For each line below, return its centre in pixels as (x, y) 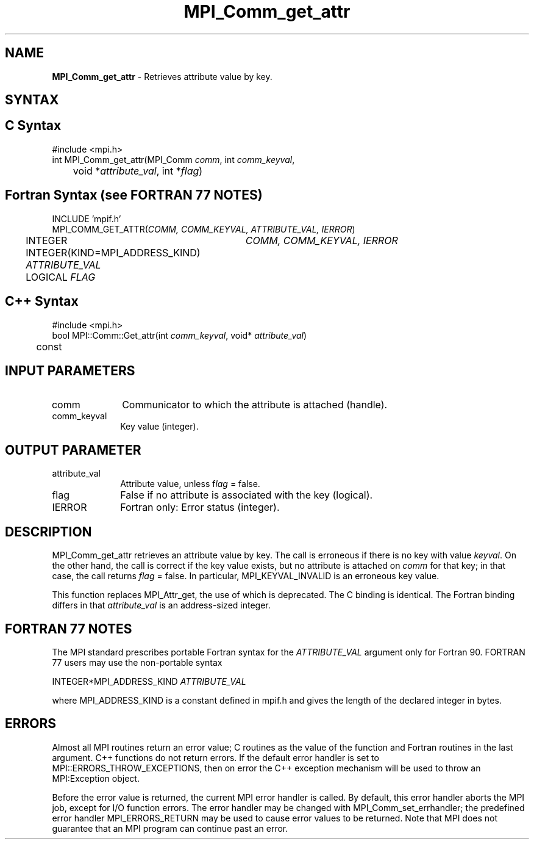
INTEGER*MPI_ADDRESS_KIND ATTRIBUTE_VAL (149, 681)
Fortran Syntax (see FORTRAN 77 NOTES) (134, 195)
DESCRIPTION (48, 532)
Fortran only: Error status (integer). (200, 507)
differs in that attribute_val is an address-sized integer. (161, 605)
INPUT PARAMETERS (70, 370)
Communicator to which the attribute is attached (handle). (255, 405)
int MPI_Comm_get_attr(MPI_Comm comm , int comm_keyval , (173, 159)
